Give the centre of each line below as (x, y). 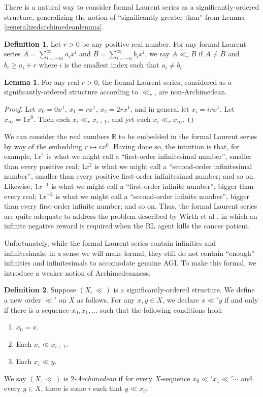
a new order (23, 299)
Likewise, (18, 186)
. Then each (52, 119)
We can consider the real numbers (57, 136)
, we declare (180, 299)
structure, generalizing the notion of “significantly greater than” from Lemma (125, 16)
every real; (20, 196)
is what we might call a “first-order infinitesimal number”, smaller (149, 156)
